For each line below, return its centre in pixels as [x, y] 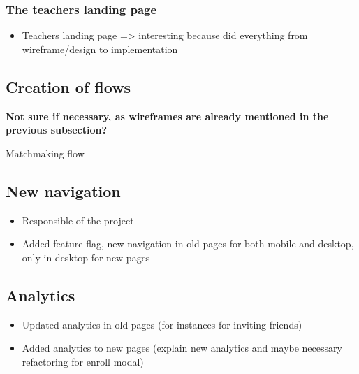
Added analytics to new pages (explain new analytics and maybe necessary [182, 348]
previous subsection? [57, 130]
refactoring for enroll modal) [83, 361]
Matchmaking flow [45, 153]
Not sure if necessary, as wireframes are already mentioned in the [167, 116]
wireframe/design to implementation [100, 49]
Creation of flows [68, 86]
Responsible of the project [78, 220]
